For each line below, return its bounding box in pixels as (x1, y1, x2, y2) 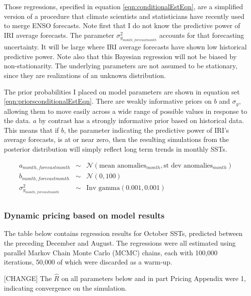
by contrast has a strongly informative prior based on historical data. (38, 115, 244, 125)
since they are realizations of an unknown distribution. (4, 70, 166, 80)
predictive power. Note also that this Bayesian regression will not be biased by (4, 51, 237, 61)
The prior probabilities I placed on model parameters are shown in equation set (4, 86, 240, 96)
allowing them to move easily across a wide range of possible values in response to (4, 106, 247, 116)
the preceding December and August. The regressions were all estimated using (4, 237, 236, 248)
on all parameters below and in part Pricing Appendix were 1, (61, 273, 246, 283)
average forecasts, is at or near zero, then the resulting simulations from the (4, 134, 229, 144)
